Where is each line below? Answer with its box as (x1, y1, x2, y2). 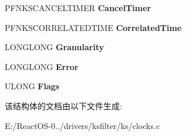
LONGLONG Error (5, 60, 79, 72)
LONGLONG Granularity (5, 41, 104, 53)
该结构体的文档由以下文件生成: (5, 99, 122, 111)
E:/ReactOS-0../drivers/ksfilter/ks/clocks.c (5, 119, 160, 131)
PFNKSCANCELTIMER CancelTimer (5, 2, 151, 13)
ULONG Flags (5, 80, 60, 92)
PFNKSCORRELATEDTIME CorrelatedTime (5, 21, 182, 33)
